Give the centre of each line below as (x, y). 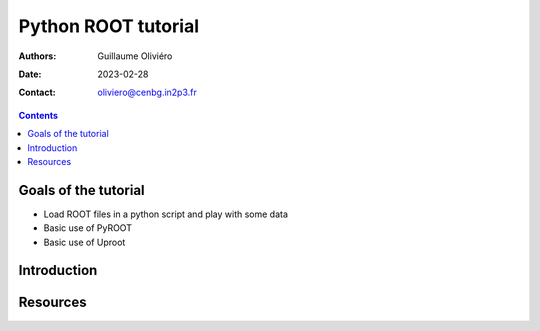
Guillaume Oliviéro (135, 56)
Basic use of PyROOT (87, 228)
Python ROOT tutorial (109, 26)
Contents (38, 115)
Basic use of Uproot (84, 242)
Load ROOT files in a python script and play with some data (166, 214)
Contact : (37, 92)
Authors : (37, 56)
